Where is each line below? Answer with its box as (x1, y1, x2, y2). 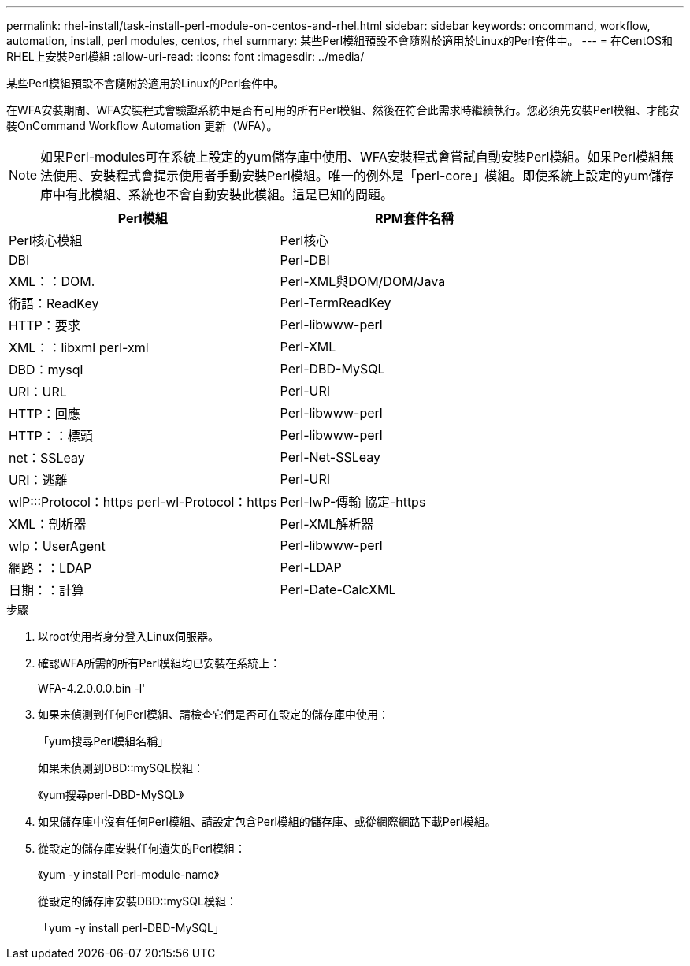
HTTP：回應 (9, 406, 80, 422)
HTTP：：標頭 (9, 428, 93, 444)
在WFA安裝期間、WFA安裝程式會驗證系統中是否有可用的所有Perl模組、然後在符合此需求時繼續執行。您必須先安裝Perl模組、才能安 (6, 103, 680, 117)
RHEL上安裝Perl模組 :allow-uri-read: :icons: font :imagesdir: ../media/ (6, 50, 365, 63)
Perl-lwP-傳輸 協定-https (280, 494, 426, 510)
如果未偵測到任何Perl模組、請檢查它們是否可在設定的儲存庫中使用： (38, 708, 389, 721)
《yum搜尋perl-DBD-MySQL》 (38, 788, 184, 801)
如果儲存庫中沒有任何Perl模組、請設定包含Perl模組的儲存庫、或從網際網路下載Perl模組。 (38, 815, 496, 828)
